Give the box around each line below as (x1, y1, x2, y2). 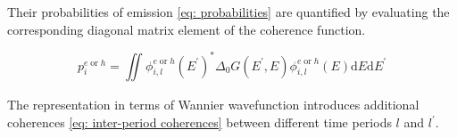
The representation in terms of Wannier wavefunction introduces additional (7, 95, 420, 114)
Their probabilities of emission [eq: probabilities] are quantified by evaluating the (7, 3, 450, 20)
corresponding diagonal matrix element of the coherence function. (7, 20, 366, 38)
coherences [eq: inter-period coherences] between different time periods (7, 113, 392, 132)
